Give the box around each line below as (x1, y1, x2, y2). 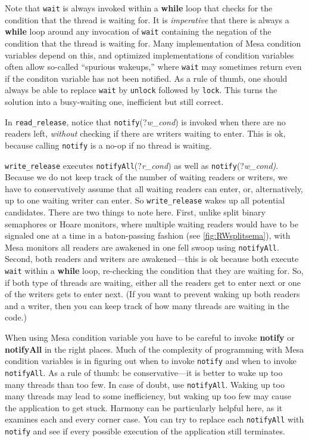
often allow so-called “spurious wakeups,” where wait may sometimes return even (5, 60, 302, 73)
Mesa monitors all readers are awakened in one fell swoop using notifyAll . (5, 240, 279, 253)
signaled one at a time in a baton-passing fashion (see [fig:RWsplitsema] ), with (5, 229, 291, 242)
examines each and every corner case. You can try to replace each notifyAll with (5, 413, 304, 425)
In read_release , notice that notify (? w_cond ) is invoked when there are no (5, 115, 286, 128)
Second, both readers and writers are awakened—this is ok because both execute (5, 252, 299, 265)
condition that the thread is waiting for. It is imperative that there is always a (5, 13, 289, 26)
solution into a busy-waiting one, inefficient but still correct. (5, 95, 224, 107)
